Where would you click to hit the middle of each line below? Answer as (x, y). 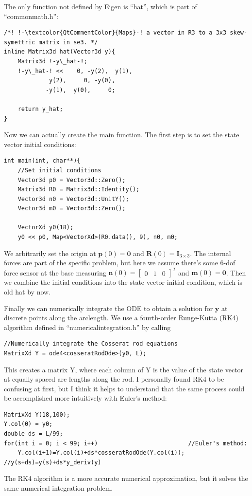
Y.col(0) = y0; (28, 424)
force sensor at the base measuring (55, 272)
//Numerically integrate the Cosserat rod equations (91, 344)
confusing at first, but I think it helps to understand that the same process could (124, 388)
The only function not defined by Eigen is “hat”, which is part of (101, 6)
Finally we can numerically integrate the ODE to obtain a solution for (109, 308)
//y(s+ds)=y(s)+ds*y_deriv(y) (53, 462)
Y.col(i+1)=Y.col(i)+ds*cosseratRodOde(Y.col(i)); (101, 453)
